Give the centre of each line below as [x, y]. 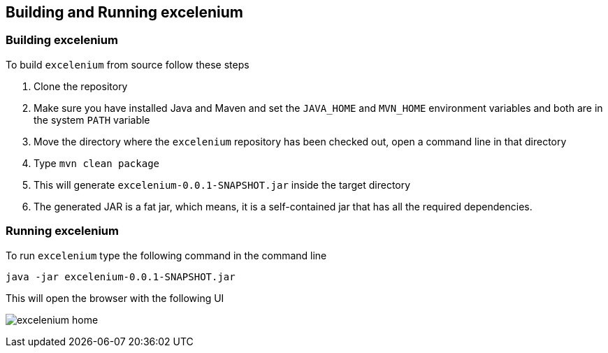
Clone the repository [81, 86]
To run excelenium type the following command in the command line [166, 255]
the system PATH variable [92, 120]
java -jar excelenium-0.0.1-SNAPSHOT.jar [121, 276]
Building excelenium [62, 40]
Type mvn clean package [96, 163]
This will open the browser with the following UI [115, 298]
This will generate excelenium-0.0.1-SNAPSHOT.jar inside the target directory [222, 185]
